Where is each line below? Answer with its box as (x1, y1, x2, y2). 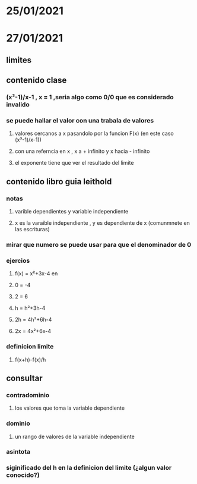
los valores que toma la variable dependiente (14, 404, 125, 411)
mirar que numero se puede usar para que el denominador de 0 (6, 240, 192, 249)
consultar (6, 373, 43, 383)
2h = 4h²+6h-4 (14, 316, 52, 323)
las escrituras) (14, 226, 50, 233)
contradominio (6, 391, 50, 399)
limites (6, 55, 31, 65)
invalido (6, 100, 30, 109)
